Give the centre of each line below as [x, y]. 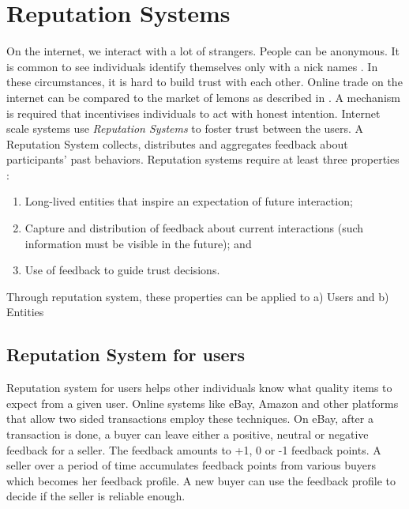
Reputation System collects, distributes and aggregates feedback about [177, 143]
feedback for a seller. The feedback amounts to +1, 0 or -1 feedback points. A [194, 449]
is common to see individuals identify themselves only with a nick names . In [192, 66]
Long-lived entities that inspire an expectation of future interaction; [189, 201]
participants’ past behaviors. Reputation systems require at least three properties [203, 159]
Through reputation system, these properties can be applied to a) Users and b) [198, 296]
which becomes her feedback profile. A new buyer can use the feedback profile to [201, 480]
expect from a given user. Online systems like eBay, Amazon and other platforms [203, 403]
